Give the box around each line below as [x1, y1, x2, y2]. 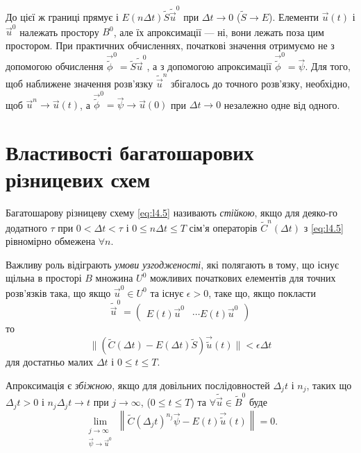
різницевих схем [6, 165, 151, 194]
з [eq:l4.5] [303, 220, 344, 234]
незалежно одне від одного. [224, 97, 340, 112]
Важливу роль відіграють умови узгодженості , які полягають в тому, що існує [6, 257, 339, 271]
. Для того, [305, 59, 351, 74]
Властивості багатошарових [6, 138, 254, 166]
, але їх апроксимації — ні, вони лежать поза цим [113, 24, 324, 39]
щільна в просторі [6, 271, 82, 285]
